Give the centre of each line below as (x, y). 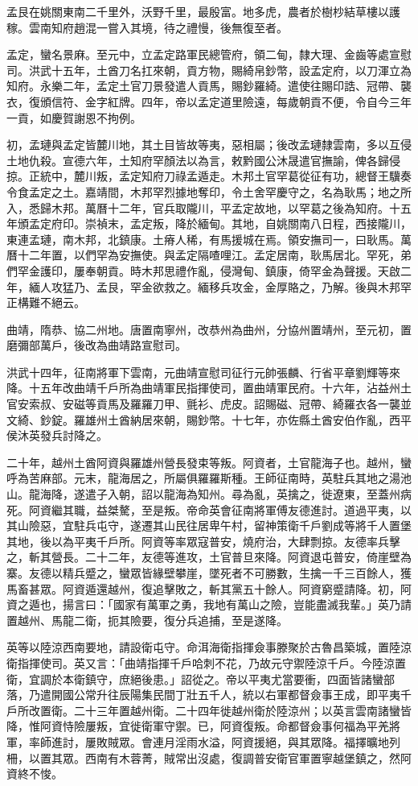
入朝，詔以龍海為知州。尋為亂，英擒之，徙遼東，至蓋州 (254, 494)
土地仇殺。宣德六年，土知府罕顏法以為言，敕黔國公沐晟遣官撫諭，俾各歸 (198, 160)
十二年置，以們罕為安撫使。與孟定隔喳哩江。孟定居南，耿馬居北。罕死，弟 (214, 255)
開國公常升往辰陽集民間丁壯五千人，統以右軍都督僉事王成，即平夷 (225, 695)
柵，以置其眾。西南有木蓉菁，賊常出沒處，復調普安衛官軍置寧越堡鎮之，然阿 (209, 757)
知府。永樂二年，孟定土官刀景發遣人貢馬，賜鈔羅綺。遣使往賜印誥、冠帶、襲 (209, 86)
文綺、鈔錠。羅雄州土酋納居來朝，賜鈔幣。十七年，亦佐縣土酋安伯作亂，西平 (209, 419)
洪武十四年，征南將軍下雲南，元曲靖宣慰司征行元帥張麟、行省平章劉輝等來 (203, 372)
